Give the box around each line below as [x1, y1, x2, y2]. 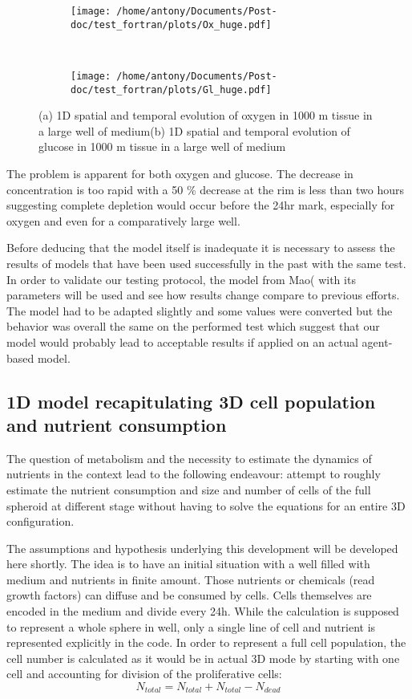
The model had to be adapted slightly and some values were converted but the [6, 302, 393, 319]
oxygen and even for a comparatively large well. [6, 212, 240, 229]
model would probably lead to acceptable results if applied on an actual [6, 333, 358, 350]
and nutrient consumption [6, 412, 227, 437]
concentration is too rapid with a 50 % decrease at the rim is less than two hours [6, 181, 405, 197]
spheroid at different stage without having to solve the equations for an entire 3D [6, 497, 406, 514]
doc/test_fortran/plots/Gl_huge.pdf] [71, 83, 272, 96]
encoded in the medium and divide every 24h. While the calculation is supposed [6, 603, 399, 620]
